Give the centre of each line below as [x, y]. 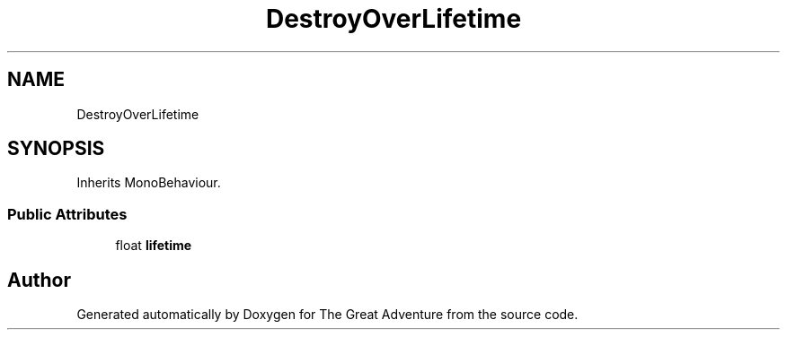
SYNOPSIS [56, 149]
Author [39, 280]
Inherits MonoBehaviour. [149, 183]
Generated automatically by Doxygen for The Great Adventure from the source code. [327, 315]
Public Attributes [67, 214]
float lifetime [154, 246]
